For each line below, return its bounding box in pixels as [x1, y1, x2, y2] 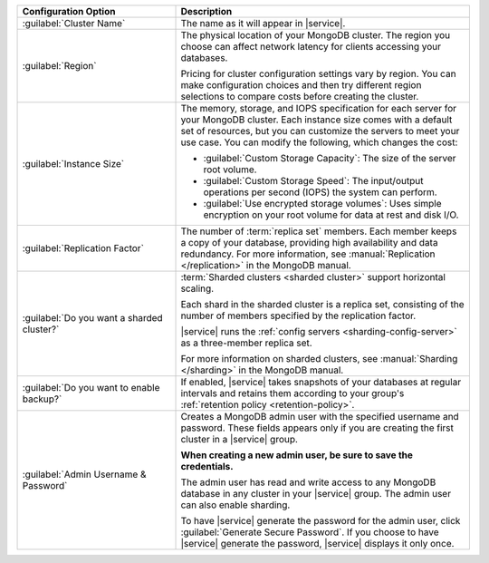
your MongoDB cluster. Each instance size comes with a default [180, 113, 453, 126]
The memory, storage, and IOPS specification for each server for [180, 102, 457, 114]
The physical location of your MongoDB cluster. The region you [180, 29, 451, 41]
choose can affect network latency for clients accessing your [180, 41, 441, 53]
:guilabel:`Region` [22, 60, 97, 72]
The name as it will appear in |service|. [180, 17, 346, 29]
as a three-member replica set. [180, 336, 312, 349]
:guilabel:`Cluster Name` [22, 17, 126, 29]
